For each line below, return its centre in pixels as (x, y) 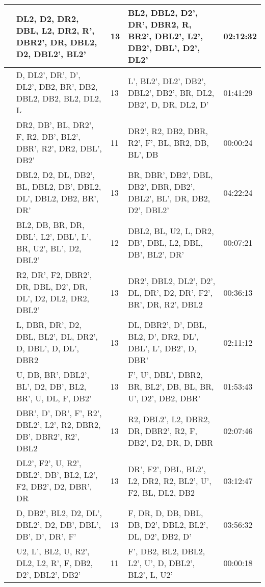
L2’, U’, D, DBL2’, (162, 563)
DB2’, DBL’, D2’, (164, 48)
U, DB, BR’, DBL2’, (53, 375)
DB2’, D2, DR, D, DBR (171, 442)
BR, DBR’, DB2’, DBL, (170, 175)
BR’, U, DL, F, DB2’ (54, 398)
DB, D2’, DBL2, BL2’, (168, 525)
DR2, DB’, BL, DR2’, (55, 125)
